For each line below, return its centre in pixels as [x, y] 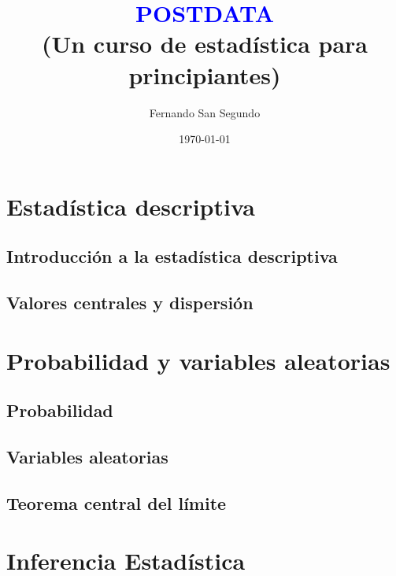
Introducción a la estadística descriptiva [172, 256]
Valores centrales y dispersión [130, 303]
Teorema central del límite [117, 502]
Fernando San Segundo [205, 112]
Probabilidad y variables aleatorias [198, 360]
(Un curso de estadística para [205, 44]
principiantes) [205, 74]
